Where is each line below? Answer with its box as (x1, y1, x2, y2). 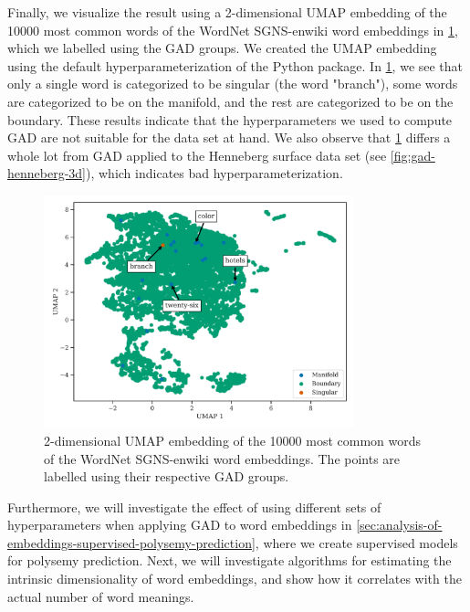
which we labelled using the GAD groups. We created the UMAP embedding (7, 38, 437, 58)
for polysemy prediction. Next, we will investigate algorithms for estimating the (7, 551, 452, 570)
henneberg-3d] (7, 164, 87, 183)
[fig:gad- (390, 145, 435, 164)
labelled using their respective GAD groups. (44, 467, 289, 486)
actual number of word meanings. (7, 586, 194, 606)
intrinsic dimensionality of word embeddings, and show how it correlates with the (7, 569, 462, 588)
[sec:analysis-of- (356, 515, 443, 534)
